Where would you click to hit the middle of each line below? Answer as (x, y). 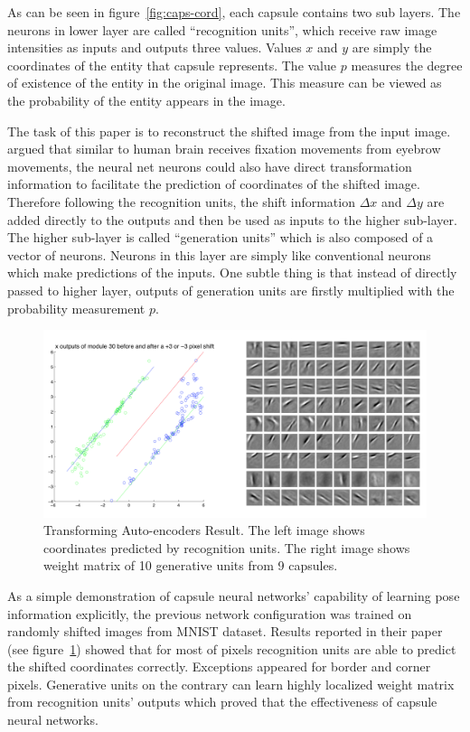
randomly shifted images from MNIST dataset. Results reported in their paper (225, 631)
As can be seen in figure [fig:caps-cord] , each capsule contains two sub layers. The (234, 12)
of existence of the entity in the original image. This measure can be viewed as (225, 83)
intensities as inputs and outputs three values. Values (155, 47)
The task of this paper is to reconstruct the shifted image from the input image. (229, 131)
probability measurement (76, 308)
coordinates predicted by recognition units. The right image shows (227, 547)
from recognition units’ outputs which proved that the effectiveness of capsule (222, 702)
